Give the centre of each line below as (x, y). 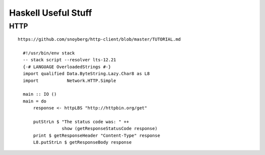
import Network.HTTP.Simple (69, 80)
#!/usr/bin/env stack (49, 53)
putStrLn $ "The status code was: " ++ (81, 122)
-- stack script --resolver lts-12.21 (69, 60)
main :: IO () (40, 94)
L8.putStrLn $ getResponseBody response (82, 142)
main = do (35, 101)
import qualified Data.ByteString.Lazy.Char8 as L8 (86, 74)
